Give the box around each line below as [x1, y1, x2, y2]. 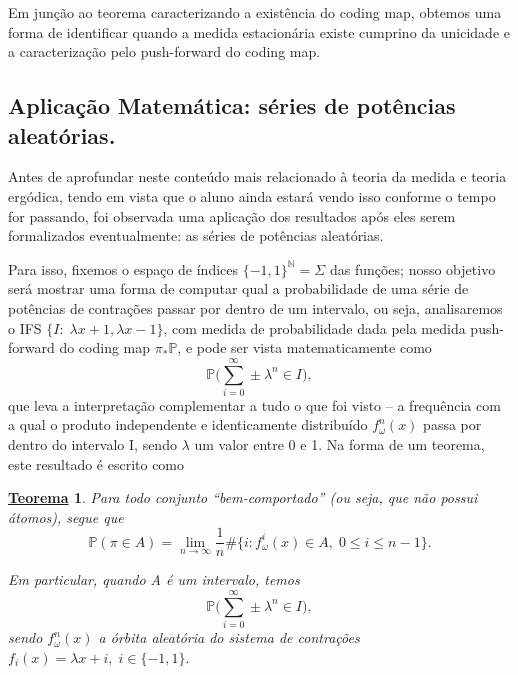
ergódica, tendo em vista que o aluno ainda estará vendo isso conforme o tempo [8, 185, 496, 206]
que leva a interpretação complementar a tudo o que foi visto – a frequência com [8, 394, 501, 415]
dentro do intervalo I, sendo [8, 434, 177, 455]
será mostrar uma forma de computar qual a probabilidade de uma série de [8, 278, 469, 299]
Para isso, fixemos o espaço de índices [8, 258, 239, 279]
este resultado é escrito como [8, 453, 185, 474]
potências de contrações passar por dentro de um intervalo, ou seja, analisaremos [8, 297, 503, 318]
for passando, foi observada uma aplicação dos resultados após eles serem [8, 205, 456, 226]
